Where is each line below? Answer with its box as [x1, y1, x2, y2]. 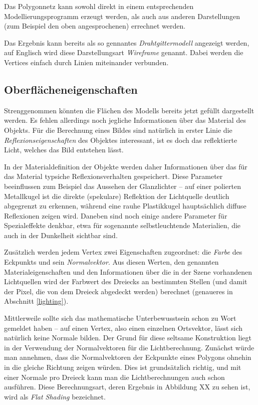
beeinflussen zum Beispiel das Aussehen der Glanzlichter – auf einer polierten [4, 180, 241, 191]
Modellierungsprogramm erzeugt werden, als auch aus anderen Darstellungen [4, 11, 240, 21]
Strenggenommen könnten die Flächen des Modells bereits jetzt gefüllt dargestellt [4, 105, 254, 115]
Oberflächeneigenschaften [4, 81, 138, 97]
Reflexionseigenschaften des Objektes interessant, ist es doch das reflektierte [4, 134, 237, 145]
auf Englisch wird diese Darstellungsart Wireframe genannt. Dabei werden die [4, 47, 243, 58]
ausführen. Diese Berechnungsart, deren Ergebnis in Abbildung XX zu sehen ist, [4, 381, 250, 392]
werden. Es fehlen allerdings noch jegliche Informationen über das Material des [4, 115, 246, 125]
